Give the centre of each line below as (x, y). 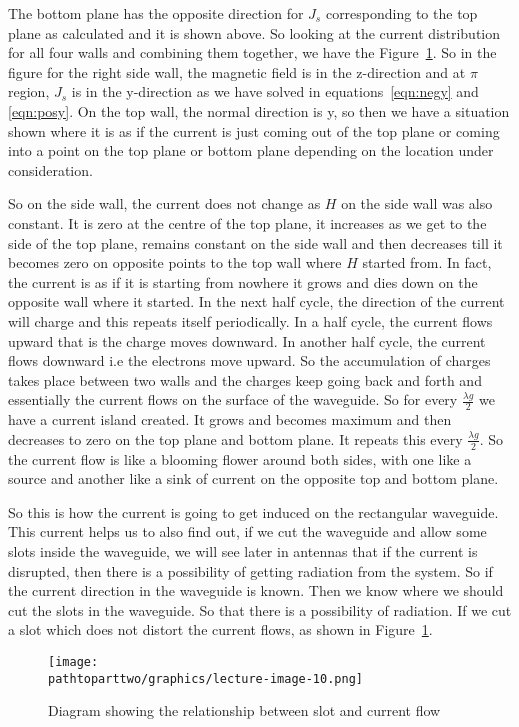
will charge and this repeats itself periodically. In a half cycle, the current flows (250, 320)
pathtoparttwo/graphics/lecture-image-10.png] (205, 678)
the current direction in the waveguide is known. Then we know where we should (256, 590)
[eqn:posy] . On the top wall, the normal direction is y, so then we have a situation (259, 110)
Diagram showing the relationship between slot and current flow (244, 710)
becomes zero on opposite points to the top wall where (175, 262)
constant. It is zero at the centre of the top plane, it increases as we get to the (247, 222)
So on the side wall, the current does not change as (164, 203)
